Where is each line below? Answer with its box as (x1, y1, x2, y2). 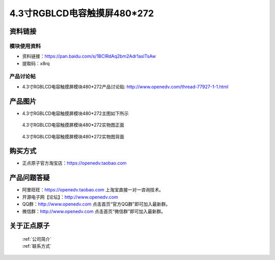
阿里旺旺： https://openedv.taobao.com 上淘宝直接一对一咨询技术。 (22, 187, 164, 193)
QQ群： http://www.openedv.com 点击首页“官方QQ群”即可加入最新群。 (22, 201, 171, 207)
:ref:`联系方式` (22, 243, 52, 249)
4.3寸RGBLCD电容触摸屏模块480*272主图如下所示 (22, 110, 129, 117)
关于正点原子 (9, 221, 50, 230)
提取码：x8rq (22, 60, 50, 66)
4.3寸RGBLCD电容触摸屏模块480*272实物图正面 (22, 122, 124, 128)
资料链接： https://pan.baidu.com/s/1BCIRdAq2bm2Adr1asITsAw (22, 53, 156, 60)
